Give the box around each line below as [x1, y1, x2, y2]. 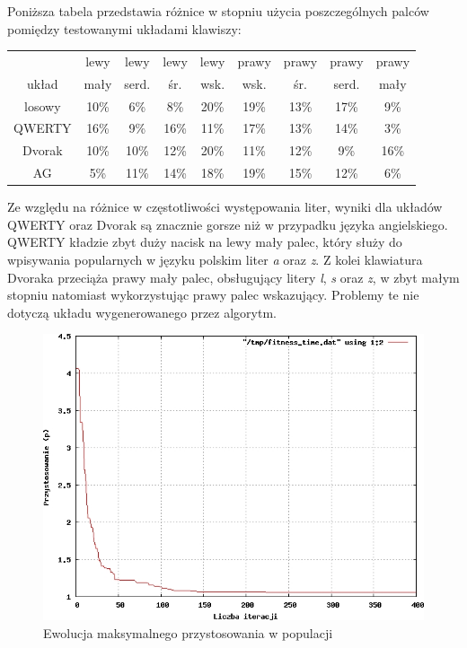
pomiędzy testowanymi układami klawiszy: [7, 19, 242, 38]
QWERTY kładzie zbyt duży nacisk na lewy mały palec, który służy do [7, 232, 402, 251]
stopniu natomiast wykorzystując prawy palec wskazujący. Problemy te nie [7, 285, 419, 304]
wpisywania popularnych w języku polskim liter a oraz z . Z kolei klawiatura [7, 250, 423, 269]
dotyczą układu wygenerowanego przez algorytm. [7, 302, 277, 321]
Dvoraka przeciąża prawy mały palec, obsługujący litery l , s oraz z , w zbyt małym [7, 267, 460, 286]
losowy [24, 96, 61, 115]
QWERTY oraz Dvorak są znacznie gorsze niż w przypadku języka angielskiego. [7, 215, 448, 233]
